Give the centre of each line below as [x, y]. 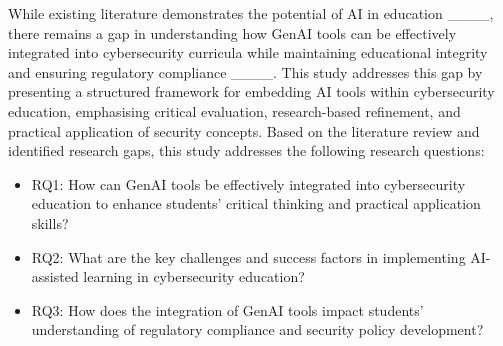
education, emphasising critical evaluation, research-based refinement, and [234, 110]
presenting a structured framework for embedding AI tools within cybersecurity [251, 91]
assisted [55, 276]
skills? [50, 222]
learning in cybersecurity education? [194, 276]
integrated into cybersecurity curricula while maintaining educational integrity [248, 52]
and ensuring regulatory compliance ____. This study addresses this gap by [245, 71]
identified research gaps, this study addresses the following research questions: [246, 150]
